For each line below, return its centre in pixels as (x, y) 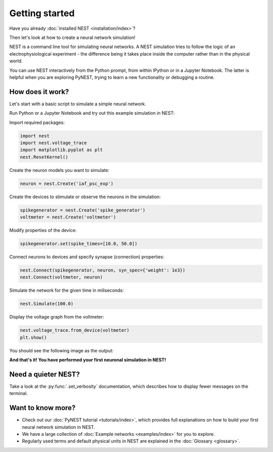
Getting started (42, 13)
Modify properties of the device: (43, 231)
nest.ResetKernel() (44, 157)
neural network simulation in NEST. (59, 427)
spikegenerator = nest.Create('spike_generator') (83, 210)
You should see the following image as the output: (61, 350)
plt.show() (33, 337)
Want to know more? (42, 408)
